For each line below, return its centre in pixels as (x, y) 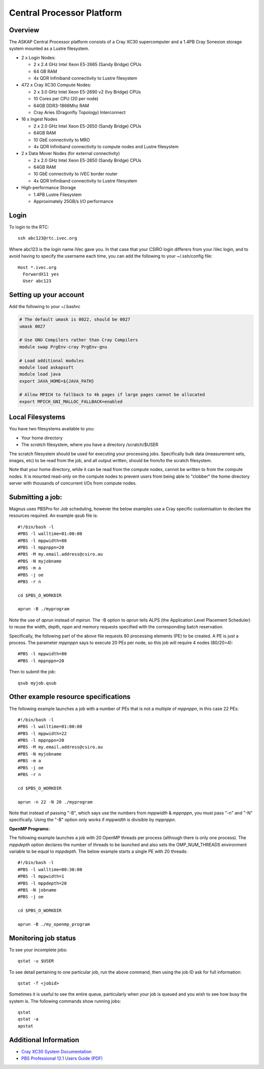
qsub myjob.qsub (37, 683)
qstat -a (28, 1019)
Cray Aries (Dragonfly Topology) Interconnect (79, 112)
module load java (40, 374)
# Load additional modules (52, 360)
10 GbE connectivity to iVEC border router (76, 174)
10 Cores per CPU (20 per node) (66, 99)
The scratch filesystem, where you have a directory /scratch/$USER (90, 445)
